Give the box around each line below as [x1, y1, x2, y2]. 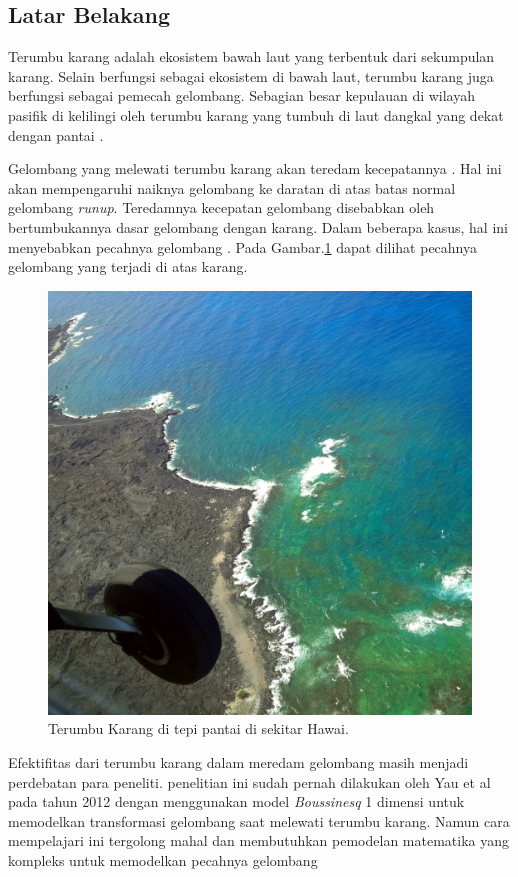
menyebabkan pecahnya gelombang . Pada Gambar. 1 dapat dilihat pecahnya [8, 236, 478, 257]
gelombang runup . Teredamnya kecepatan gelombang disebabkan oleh [8, 197, 435, 218]
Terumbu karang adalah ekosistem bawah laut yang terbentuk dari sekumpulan [8, 46, 495, 67]
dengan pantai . [8, 124, 104, 145]
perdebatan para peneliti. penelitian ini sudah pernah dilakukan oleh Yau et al [8, 771, 491, 792]
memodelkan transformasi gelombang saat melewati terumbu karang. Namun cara [8, 810, 510, 831]
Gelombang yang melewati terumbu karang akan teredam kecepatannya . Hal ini [8, 158, 502, 179]
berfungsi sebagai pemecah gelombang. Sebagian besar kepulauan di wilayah [8, 85, 476, 106]
